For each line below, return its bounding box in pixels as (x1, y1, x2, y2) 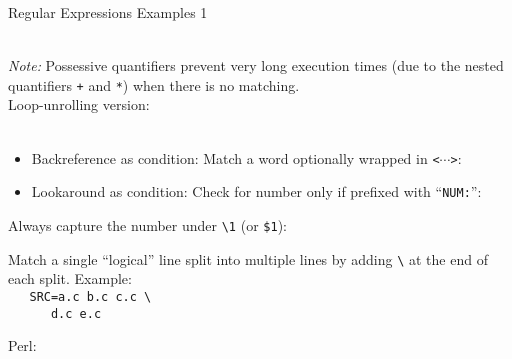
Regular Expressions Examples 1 (8, 2, 208, 22)
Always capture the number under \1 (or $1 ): (8, 214, 287, 235)
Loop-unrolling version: (8, 94, 150, 115)
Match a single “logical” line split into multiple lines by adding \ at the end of (8, 248, 488, 269)
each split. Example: (8, 268, 132, 289)
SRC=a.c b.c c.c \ (29, 289, 152, 304)
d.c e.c (50, 306, 102, 321)
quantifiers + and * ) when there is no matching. (8, 74, 300, 95)
